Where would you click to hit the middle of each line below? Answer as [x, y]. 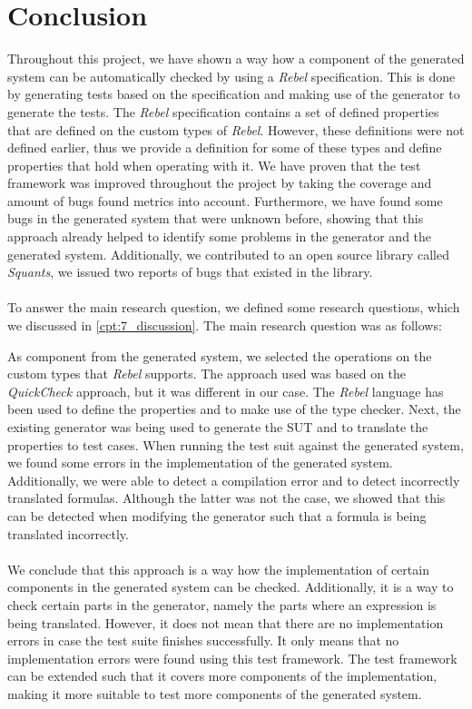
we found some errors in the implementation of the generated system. [200, 463]
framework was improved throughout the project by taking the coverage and [220, 183]
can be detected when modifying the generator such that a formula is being [217, 515]
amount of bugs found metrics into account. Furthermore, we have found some [225, 200]
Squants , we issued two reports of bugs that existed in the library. [190, 272]
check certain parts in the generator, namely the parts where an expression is [222, 604]
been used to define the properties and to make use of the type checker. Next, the [234, 409]
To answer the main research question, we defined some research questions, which [234, 307]
